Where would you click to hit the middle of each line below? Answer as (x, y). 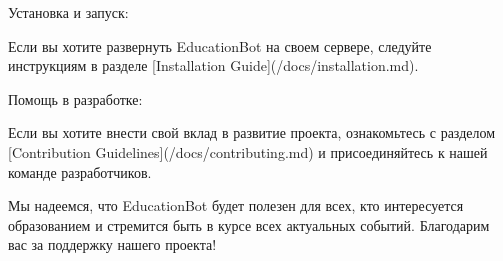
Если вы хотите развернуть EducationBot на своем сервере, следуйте (220, 45)
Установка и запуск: (68, 12)
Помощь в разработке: (75, 98)
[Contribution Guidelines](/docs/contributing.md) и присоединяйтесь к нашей (248, 151)
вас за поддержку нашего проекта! (112, 244)
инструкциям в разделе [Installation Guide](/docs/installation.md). (213, 65)
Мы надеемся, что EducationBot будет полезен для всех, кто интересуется (236, 205)
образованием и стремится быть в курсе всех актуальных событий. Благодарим (249, 224)
